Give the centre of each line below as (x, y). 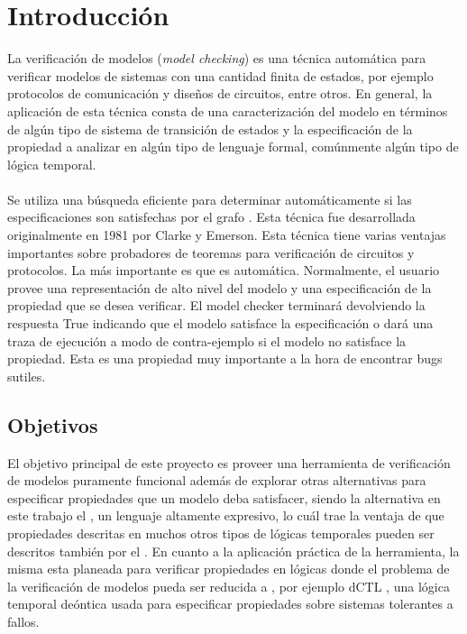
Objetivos (53, 424)
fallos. (23, 621)
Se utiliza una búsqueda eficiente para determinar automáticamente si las (210, 199)
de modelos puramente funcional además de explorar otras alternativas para (217, 480)
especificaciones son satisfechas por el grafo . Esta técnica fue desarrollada (211, 217)
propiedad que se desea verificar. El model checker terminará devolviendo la (216, 305)
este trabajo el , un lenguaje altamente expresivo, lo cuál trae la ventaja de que (226, 515)
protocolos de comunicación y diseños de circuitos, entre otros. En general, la (220, 93)
